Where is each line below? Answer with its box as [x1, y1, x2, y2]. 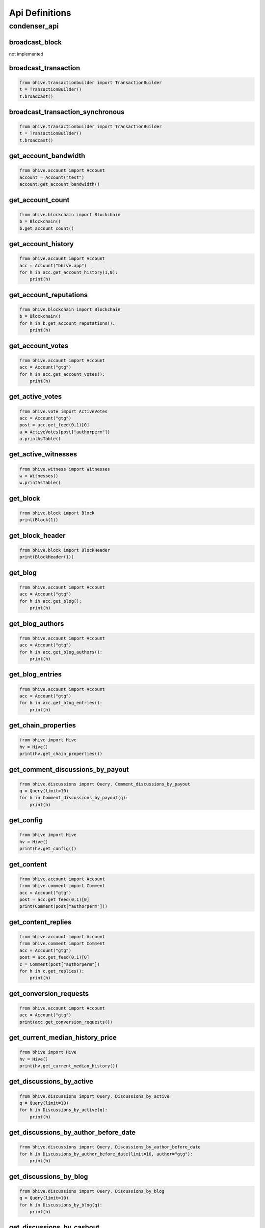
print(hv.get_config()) [19, 846, 77, 852]
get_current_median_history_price [9, 1033, 117, 1042]
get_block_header [9, 531, 66, 540]
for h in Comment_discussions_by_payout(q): [19, 795, 129, 801]
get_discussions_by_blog [9, 1172, 88, 1181]
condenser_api [9, 22, 59, 30]
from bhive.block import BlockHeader [19, 548, 110, 553]
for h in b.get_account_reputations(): [19, 320, 115, 326]
